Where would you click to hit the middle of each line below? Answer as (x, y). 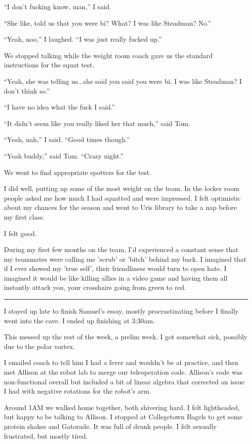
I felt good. (20, 233)
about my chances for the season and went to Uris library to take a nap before (120, 207)
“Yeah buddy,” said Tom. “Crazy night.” (64, 155)
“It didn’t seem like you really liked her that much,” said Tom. (97, 123)
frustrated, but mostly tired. (46, 436)
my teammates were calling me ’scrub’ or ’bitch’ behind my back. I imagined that (125, 259)
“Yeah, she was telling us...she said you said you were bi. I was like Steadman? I (123, 81)
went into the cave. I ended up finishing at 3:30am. (79, 320)
